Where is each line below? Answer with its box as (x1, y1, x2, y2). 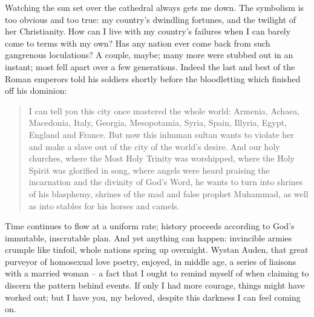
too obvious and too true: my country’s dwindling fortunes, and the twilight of (5, 13, 296, 25)
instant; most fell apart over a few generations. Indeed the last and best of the (5, 60, 295, 73)
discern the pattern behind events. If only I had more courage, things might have (5, 279, 305, 292)
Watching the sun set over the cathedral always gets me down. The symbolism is (5, 1, 304, 13)
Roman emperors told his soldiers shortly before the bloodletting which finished (5, 72, 301, 85)
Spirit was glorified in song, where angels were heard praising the (28, 163, 270, 176)
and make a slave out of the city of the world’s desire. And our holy (28, 140, 280, 152)
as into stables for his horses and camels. (28, 199, 180, 212)
